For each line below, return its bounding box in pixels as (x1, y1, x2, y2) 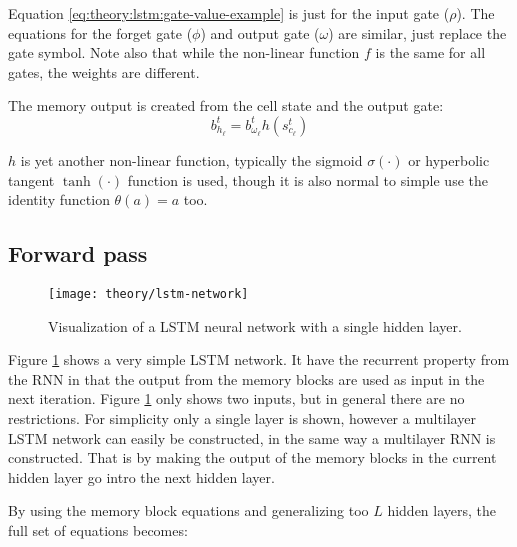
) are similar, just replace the (328, 22, 507, 43)
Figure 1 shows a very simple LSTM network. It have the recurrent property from (8, 349, 510, 370)
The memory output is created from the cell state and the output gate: (8, 95, 444, 116)
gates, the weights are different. (8, 61, 200, 82)
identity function (8, 189, 110, 210)
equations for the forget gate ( (8, 22, 193, 43)
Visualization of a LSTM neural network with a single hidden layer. (48, 315, 462, 336)
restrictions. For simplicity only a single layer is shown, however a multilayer (8, 407, 476, 428)
